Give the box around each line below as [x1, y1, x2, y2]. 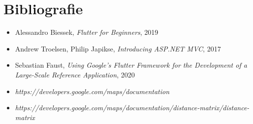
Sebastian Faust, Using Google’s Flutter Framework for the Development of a [15, 60, 247, 70]
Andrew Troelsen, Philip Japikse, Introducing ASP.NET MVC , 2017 [15, 43, 221, 53]
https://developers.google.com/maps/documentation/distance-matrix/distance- [15, 102, 250, 113]
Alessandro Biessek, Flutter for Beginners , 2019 [15, 27, 158, 37]
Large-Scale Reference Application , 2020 [15, 69, 135, 79]
